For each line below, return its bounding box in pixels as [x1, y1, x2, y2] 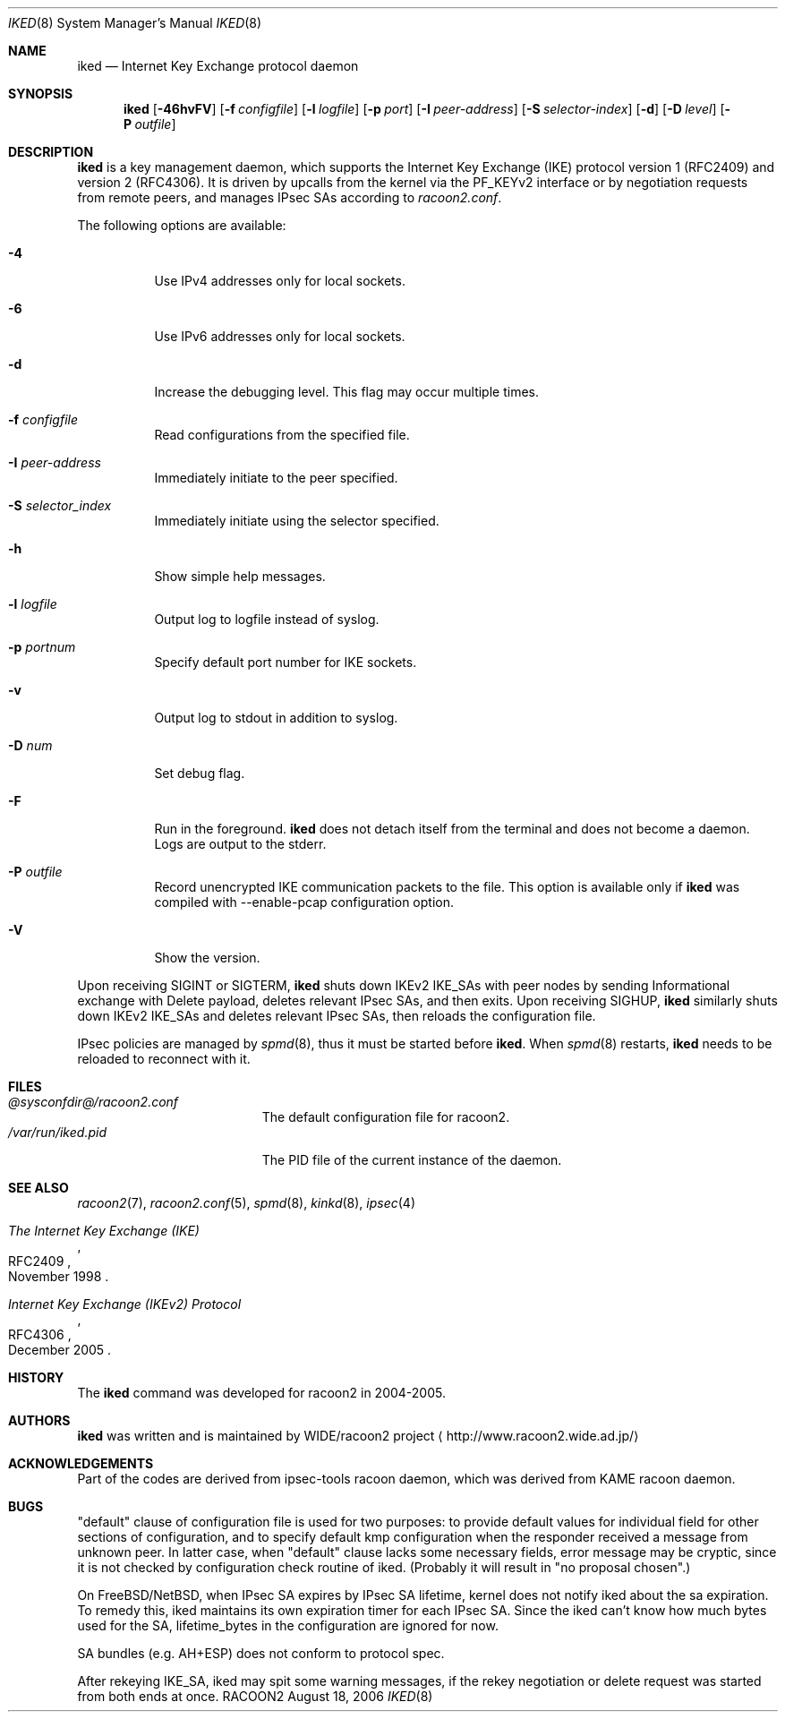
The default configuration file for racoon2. [261, 1109, 510, 1125]
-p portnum [8, 639, 76, 654]
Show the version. [154, 950, 260, 965]
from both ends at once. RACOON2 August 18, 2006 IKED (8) [77, 1689, 433, 1704]
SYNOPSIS [8, 86, 73, 101]
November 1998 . [8, 1269, 109, 1284]
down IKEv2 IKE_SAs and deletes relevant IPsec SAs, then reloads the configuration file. [77, 1008, 596, 1023]
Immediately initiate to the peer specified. [154, 470, 398, 485]
